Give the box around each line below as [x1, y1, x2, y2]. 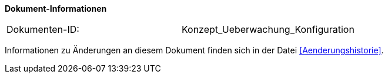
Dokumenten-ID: [6, 23, 79, 35]
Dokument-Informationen [5, 4, 107, 13]
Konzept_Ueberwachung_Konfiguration [181, 23, 354, 35]
